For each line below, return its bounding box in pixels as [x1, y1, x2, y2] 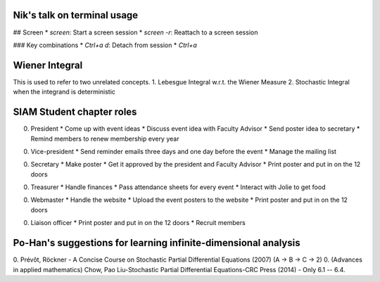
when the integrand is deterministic [13, 88, 116, 96]
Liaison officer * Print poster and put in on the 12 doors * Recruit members [30, 219, 246, 227]
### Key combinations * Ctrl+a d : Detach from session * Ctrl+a [13, 41, 197, 49]
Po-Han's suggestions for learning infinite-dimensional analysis [13, 237, 300, 249]
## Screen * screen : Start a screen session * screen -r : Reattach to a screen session [13, 28, 258, 37]
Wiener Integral [13, 59, 83, 71]
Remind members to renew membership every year [30, 134, 179, 143]
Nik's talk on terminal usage [13, 9, 139, 21]
